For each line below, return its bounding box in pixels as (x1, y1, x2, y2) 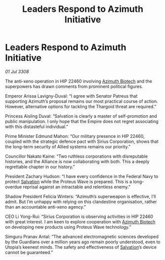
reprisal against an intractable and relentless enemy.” (23, 184, 131, 190)
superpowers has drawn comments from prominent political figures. (5, 83, 143, 89)
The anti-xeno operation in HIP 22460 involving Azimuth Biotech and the (5, 78, 153, 84)
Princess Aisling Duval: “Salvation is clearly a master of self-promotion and (5, 113, 157, 119)
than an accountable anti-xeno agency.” (5, 204, 86, 210)
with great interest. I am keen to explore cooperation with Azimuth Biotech (5, 218, 156, 224)
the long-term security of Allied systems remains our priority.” (5, 143, 131, 149)
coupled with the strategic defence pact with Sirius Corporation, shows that (5, 138, 159, 144)
